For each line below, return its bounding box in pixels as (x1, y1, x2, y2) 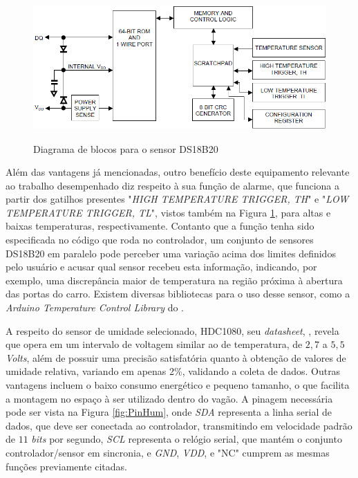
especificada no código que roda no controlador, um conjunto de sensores (6, 232, 314, 247)
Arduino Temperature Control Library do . (6, 300, 184, 315)
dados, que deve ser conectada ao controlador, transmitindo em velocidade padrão (6, 418, 352, 432)
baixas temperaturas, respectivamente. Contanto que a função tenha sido (6, 219, 314, 233)
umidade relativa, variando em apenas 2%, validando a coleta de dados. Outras (6, 364, 341, 378)
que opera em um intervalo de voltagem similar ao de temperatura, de (6, 337, 303, 351)
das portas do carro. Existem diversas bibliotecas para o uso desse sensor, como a (6, 286, 350, 301)
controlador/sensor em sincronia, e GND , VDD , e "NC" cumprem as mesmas (6, 445, 330, 459)
